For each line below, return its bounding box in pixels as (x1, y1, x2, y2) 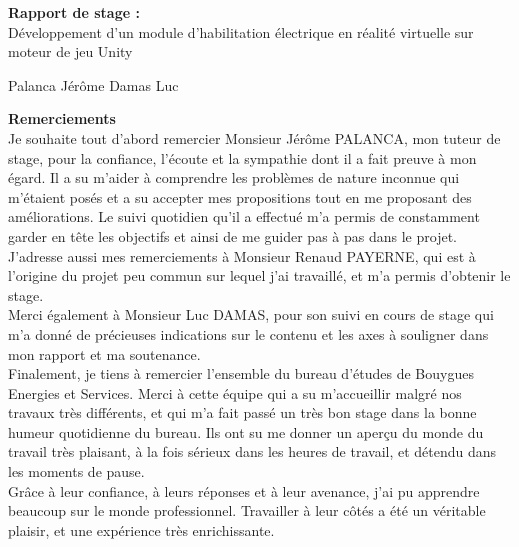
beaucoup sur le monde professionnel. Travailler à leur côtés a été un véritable (8, 500, 486, 521)
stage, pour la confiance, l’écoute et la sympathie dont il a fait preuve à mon (8, 147, 477, 168)
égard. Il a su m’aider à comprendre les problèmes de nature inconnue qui (8, 167, 460, 188)
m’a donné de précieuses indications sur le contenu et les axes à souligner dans (8, 323, 489, 344)
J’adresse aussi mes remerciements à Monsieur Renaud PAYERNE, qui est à (8, 245, 476, 266)
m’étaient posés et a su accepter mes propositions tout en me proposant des (8, 186, 472, 207)
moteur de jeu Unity (8, 41, 133, 62)
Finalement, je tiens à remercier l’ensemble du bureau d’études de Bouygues (8, 363, 474, 384)
